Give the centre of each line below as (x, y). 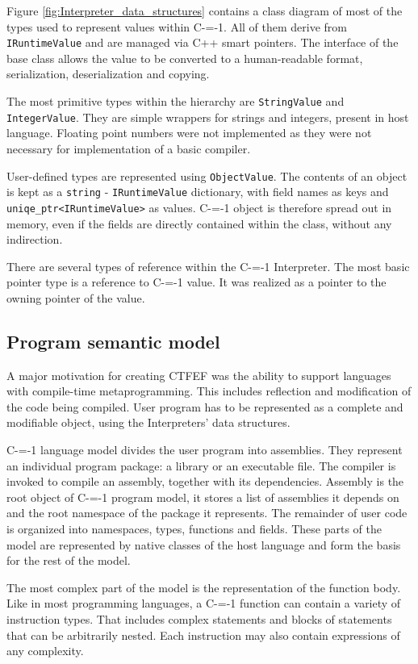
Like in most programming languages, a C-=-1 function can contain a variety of (204, 603)
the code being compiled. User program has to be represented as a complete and (205, 406)
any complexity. (45, 651)
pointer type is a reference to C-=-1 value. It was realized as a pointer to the (196, 282)
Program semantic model (113, 341)
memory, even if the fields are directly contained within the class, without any (199, 223)
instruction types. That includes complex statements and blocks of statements (199, 618)
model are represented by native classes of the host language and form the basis (204, 544)
